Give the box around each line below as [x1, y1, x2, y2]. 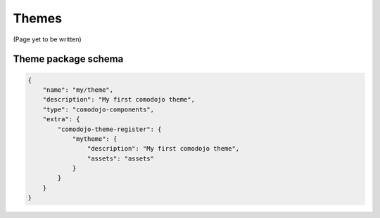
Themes [13, 11, 63, 26]
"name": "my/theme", [42, 86, 114, 94]
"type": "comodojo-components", [42, 105, 155, 114]
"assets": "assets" [87, 154, 155, 163]
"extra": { [42, 116, 80, 123]
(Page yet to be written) [13, 35, 82, 43]
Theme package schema [13, 53, 124, 65]
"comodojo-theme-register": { [57, 125, 162, 133]
